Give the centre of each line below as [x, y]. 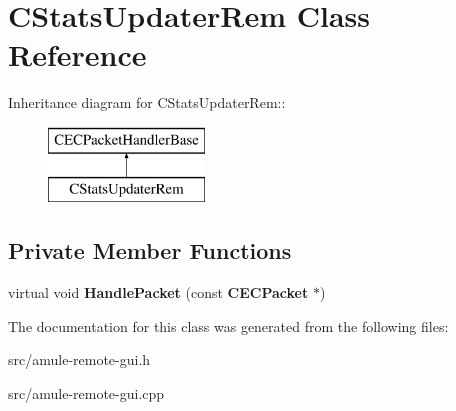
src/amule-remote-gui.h [79, 359]
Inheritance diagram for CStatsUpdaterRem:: [147, 102]
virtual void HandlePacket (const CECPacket [158, 292]
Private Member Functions [150, 250]
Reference [77, 54]
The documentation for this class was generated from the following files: [228, 325]
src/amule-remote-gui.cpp [86, 393]
